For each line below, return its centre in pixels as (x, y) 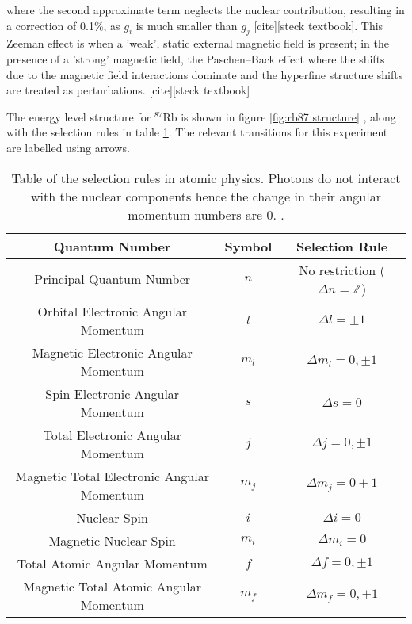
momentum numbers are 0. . (206, 214)
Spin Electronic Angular (113, 393)
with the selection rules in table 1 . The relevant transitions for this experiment (197, 132)
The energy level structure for (79, 116)
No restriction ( (342, 270)
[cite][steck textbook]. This (319, 25)
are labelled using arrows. (68, 147)
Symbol (248, 246)
